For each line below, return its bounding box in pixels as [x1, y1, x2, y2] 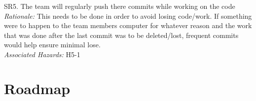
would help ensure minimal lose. [4, 39, 101, 50]
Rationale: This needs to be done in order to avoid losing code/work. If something [4, 10, 252, 21]
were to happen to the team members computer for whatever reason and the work [4, 20, 252, 31]
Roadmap [4, 78, 71, 98]
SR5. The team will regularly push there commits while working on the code [4, 1, 235, 11]
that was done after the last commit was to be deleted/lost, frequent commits [4, 30, 239, 40]
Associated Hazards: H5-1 [4, 49, 80, 59]
